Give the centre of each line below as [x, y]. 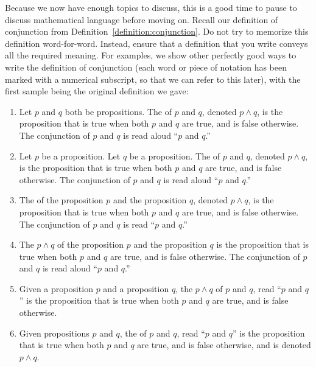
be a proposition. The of [175, 156]
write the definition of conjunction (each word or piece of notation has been [146, 67]
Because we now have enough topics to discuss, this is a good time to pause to [151, 7]
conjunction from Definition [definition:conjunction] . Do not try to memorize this [157, 31]
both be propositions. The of [118, 111]
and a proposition [136, 288]
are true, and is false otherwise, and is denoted [224, 345]
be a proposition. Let [81, 156]
